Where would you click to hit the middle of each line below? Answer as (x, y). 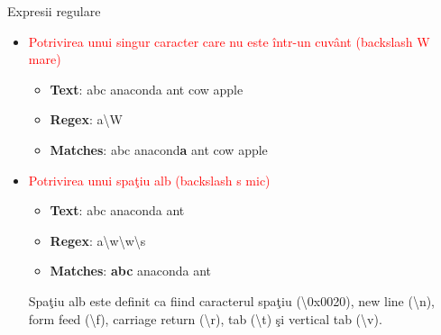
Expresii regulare (54, 11)
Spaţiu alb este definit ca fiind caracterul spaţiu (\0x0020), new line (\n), (232, 300)
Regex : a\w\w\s (98, 240)
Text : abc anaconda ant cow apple (147, 89)
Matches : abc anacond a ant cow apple (159, 149)
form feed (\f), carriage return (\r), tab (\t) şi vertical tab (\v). (205, 318)
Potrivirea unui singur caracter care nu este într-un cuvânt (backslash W (229, 41)
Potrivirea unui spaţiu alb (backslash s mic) (149, 180)
